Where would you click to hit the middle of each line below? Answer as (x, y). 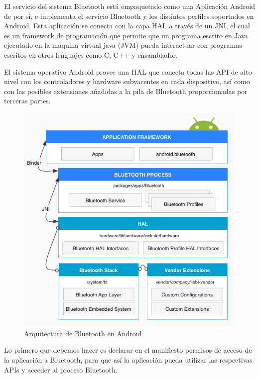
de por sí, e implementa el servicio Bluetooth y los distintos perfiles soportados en (129, 16)
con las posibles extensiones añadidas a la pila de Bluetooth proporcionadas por (126, 91)
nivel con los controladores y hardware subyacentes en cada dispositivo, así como (127, 81)
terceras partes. (27, 101)
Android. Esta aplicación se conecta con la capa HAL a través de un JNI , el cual (127, 26)
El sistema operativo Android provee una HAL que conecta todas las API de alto (128, 71)
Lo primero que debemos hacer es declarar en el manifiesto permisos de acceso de (128, 350)
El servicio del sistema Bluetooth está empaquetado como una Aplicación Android (129, 6)
